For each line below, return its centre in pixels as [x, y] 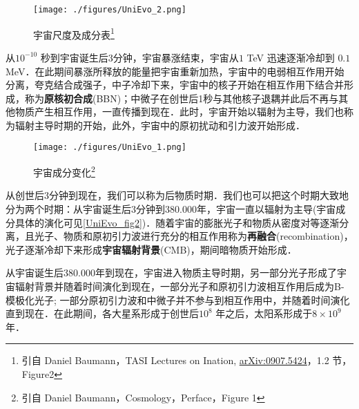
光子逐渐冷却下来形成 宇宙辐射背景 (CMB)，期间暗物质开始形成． [151, 249]
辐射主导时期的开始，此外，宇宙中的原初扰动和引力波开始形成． [160, 125]
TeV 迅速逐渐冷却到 [291, 57]
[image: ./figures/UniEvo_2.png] [110, 10]
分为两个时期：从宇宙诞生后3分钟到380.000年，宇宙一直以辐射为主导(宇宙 [171, 208]
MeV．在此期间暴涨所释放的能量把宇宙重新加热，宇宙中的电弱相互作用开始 [175, 71]
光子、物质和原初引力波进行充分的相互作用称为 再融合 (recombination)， [194, 236]
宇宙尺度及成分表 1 [74, 33]
